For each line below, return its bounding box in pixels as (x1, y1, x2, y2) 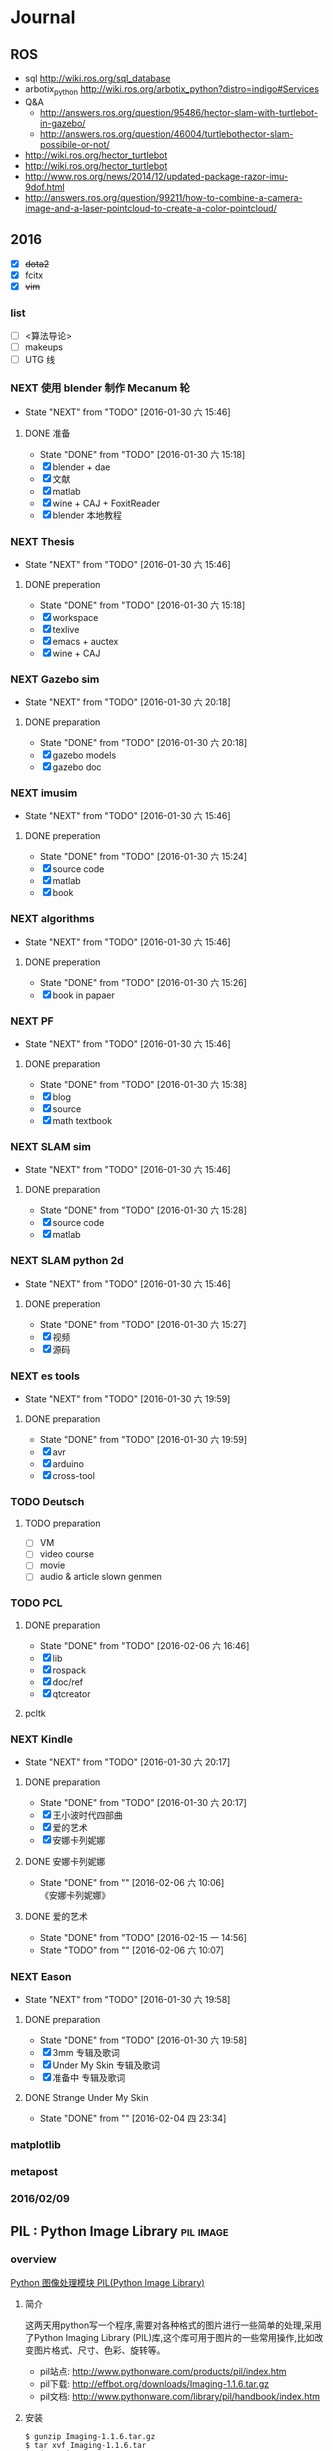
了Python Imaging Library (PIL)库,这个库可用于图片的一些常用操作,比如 (24, 2331, 315, 2343)
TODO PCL (10, 1596, 63, 1610)
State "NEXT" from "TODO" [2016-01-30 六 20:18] (24, 696, 232, 708)
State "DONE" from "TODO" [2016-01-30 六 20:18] (39, 737, 248, 749)
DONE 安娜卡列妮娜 (24, 1856, 106, 1868)
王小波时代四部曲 (52, 1809, 123, 1821)
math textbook (52, 1115, 113, 1127)
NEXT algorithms (10, 912, 95, 926)
